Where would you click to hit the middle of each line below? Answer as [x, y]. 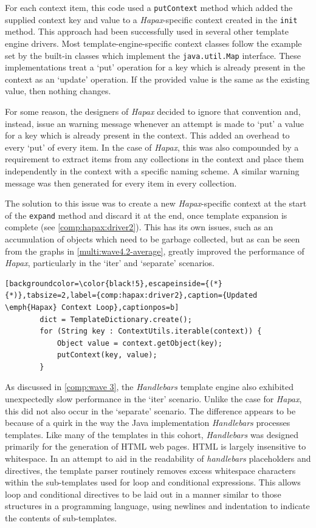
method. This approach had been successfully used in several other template [147, 31]
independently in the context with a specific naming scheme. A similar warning [152, 170]
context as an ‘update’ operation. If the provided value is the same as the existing [157, 79]
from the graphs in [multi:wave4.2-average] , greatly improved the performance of [155, 251]
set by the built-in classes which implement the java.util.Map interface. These [153, 55]
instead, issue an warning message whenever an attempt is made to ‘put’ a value [155, 123]
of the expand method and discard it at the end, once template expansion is [146, 215]
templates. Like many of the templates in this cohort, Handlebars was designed [152, 434]
